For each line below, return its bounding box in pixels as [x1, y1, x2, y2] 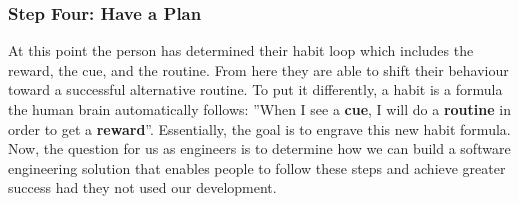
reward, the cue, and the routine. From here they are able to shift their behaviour [8, 59, 509, 80]
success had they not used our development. [8, 177, 277, 198]
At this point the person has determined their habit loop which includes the [8, 40, 474, 61]
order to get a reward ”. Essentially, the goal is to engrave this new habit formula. [8, 118, 511, 139]
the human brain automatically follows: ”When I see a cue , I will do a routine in [8, 99, 511, 119]
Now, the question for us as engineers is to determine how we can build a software [8, 138, 511, 159]
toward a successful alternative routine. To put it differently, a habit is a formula [8, 79, 503, 100]
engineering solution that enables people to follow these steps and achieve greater [8, 157, 506, 178]
